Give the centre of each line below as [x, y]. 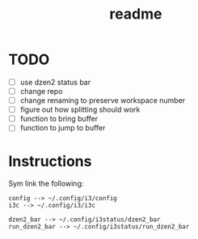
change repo [41, 91]
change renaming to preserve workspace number [103, 100]
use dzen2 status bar [55, 82]
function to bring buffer [59, 119]
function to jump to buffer [63, 128]
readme [136, 14]
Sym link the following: [46, 184]
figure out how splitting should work [80, 109]
